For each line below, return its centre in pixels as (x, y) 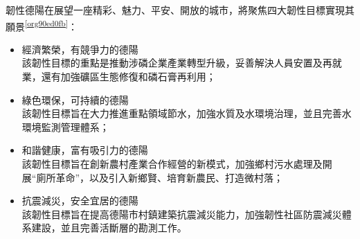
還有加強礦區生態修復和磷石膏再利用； (128, 77)
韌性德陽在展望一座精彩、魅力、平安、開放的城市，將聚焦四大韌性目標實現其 (180, 10)
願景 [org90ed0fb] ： (42, 25)
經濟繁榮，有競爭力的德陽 (80, 49)
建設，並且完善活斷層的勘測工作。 (109, 228)
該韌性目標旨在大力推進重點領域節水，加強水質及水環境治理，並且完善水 (187, 113)
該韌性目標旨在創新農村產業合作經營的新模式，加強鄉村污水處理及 (172, 163)
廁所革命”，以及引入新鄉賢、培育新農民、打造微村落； (160, 177)
